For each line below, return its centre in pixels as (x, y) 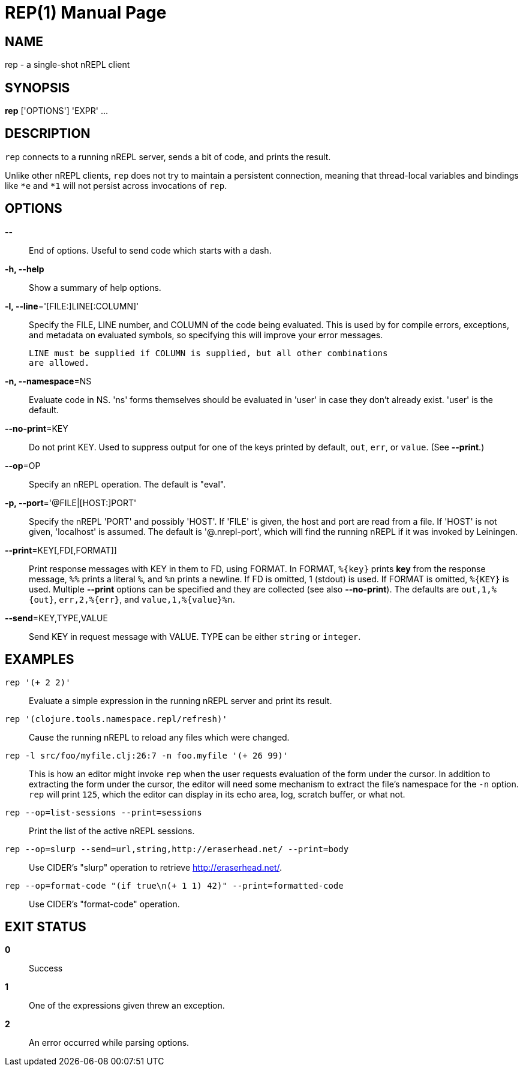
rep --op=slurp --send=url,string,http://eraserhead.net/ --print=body (177, 849)
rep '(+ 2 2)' (38, 682)
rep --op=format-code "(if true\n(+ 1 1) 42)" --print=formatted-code (174, 885)
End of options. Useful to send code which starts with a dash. (150, 250)
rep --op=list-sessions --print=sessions (103, 812)
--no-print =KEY (37, 428)
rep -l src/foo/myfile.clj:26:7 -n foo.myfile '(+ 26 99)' (147, 755)
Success (46, 968)
